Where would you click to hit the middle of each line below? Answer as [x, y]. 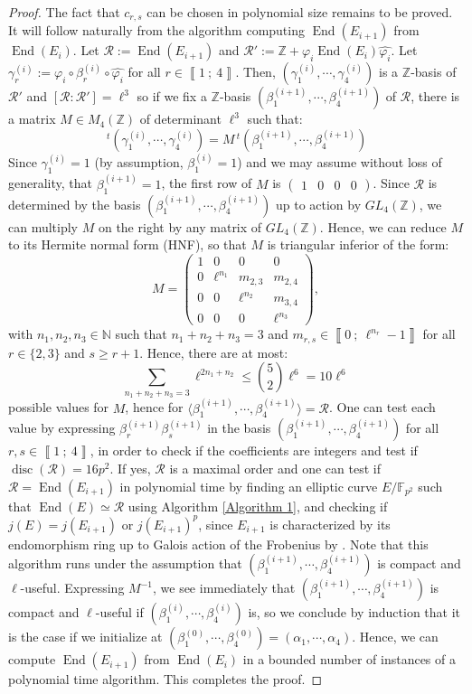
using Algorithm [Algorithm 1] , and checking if [258, 506]
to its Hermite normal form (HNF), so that [127, 244]
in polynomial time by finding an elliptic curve [249, 486]
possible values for [59, 407]
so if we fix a [172, 96]
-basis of [434, 72]
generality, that [51, 183]
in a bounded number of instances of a [349, 659]
